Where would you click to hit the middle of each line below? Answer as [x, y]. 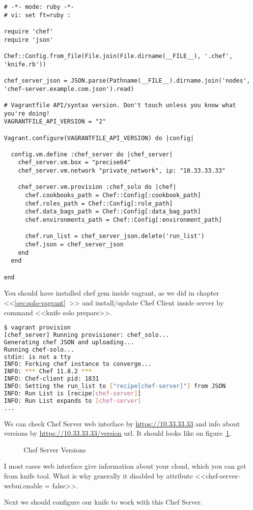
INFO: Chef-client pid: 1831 [52, 379]
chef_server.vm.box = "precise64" [74, 163]
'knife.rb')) [25, 64]
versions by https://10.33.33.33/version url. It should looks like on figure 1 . [118, 433]
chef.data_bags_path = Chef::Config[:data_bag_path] [113, 212]
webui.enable [23, 485]
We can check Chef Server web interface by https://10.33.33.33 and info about [122, 423]
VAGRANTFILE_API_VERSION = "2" [55, 122]
